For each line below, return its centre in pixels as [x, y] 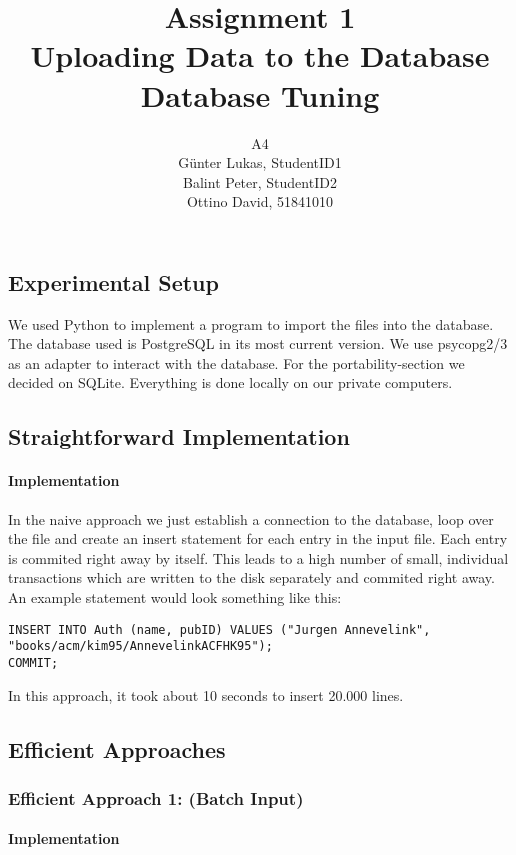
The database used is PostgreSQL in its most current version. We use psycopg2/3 [258, 343]
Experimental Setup [113, 281]
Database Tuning [260, 94]
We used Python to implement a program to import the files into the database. [251, 323]
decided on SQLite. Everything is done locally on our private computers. [230, 382]
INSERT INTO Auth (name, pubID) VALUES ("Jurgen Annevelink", [219, 629]
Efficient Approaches [117, 748]
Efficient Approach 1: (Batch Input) [156, 797]
